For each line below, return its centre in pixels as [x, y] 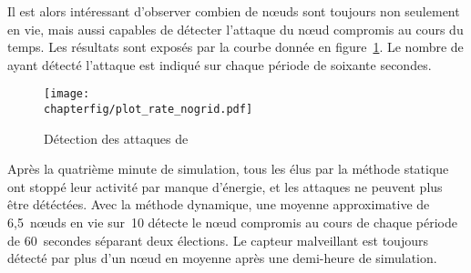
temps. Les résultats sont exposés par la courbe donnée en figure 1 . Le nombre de [235, 47]
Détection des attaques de [116, 138]
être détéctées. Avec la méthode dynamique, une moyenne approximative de [219, 204]
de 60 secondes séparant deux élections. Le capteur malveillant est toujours [218, 240]
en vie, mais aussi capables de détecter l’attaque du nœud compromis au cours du [235, 29]
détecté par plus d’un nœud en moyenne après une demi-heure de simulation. [222, 258]
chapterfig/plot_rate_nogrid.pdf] [148, 110]
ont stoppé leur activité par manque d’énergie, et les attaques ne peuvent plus [225, 186]
